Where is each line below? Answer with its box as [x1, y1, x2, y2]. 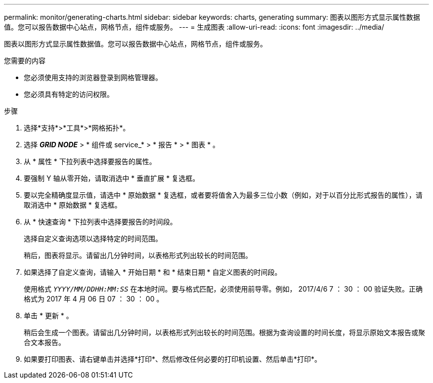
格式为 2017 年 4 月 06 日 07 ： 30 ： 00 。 [24, 295, 164, 303]
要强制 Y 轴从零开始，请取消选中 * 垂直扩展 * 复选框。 [24, 174, 200, 182]
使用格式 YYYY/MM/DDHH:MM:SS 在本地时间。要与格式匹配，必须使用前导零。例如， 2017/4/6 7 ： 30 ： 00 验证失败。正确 [24, 285, 423, 293]
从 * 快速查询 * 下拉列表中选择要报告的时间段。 [24, 217, 177, 226]
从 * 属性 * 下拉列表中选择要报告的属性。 [24, 157, 156, 166]
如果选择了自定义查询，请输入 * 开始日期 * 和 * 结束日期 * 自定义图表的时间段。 [24, 268, 282, 276]
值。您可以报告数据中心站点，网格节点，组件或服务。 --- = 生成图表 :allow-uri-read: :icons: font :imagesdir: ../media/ [4, 23, 385, 31]
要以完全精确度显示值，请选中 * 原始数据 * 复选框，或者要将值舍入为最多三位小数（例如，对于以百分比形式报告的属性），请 [24, 191, 423, 199]
